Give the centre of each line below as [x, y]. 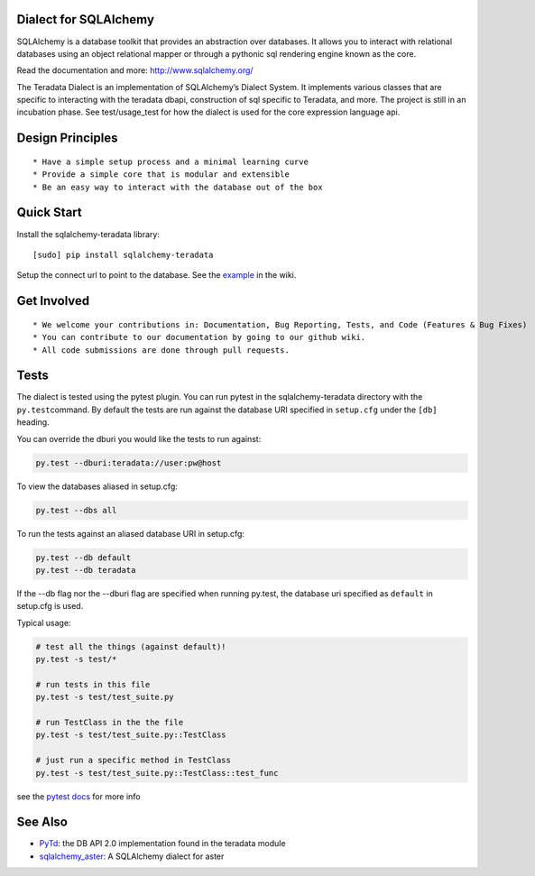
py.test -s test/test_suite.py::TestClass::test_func [157, 773]
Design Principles [67, 138]
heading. [33, 422]
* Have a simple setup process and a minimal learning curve [171, 161]
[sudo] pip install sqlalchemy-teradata [123, 254]
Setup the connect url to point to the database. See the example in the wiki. [157, 275]
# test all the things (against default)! [131, 646]
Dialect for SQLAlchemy [86, 19]
